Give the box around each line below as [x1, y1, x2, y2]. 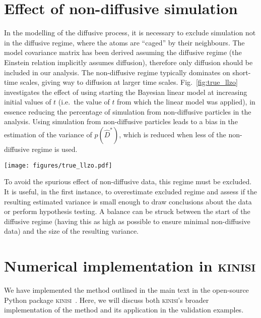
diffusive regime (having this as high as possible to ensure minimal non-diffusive [4, 216, 250, 226]
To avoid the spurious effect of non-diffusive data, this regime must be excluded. [4, 176, 252, 187]
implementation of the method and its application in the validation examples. [4, 304, 244, 315]
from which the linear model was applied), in [117, 96, 255, 107]
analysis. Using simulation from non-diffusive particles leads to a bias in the [4, 116, 238, 127]
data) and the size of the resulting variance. [4, 226, 139, 236]
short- [232, 67, 251, 77]
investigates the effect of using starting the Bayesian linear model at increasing [4, 86, 247, 97]
